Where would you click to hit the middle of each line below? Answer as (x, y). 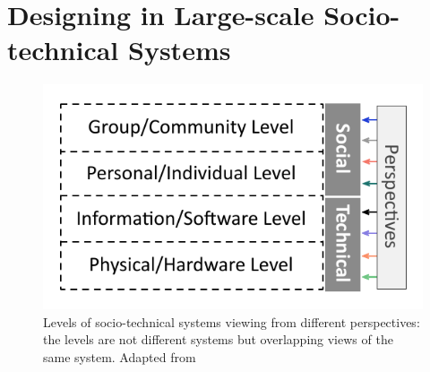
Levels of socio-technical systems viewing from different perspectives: (232, 321)
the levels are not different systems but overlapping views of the (218, 339)
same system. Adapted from (120, 356)
